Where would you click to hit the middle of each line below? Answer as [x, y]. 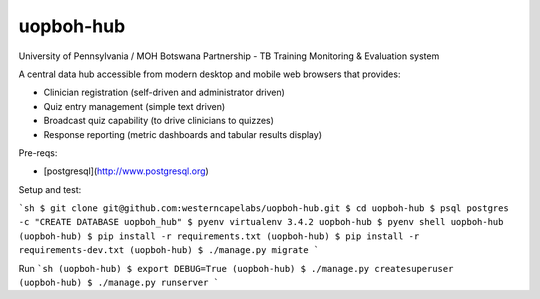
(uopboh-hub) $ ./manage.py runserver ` [119, 283]
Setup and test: [50, 189]
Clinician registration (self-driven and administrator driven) [164, 92]
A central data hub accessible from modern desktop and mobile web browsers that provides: [209, 74]
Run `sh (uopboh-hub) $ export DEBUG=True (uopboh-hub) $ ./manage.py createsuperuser [236, 268]
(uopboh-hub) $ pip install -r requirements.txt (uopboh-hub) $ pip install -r [219, 236]
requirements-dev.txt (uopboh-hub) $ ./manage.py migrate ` [169, 250]
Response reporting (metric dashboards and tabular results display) [182, 134]
